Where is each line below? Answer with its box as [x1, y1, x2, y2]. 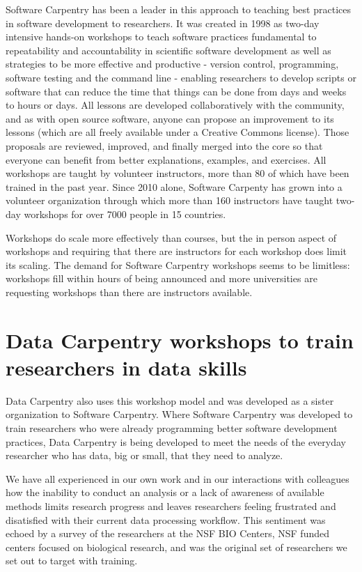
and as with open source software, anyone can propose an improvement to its [6, 111, 334, 125]
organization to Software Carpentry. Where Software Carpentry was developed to [6, 407, 353, 422]
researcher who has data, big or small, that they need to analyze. [6, 448, 283, 463]
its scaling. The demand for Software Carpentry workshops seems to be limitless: [6, 257, 350, 272]
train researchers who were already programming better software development [6, 420, 338, 435]
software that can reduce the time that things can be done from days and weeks [6, 84, 347, 98]
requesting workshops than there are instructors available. [6, 284, 253, 299]
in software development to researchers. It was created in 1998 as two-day [6, 15, 320, 30]
